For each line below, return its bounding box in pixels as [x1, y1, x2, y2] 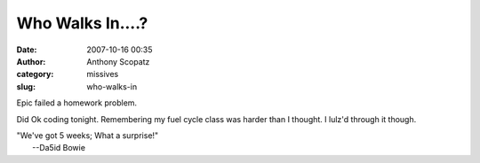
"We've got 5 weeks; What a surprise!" [16, 129, 159, 141]
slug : [16, 81, 36, 92]
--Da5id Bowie [32, 143, 86, 153]
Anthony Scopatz [86, 56, 150, 66]
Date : [16, 44, 37, 55]
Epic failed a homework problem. [16, 97, 138, 108]
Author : [16, 56, 46, 66]
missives [86, 69, 119, 80]
